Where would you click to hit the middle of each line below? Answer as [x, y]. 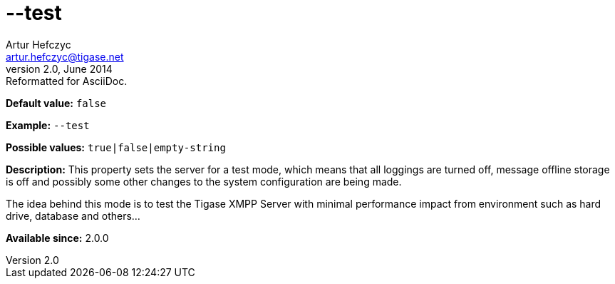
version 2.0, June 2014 [59, 69]
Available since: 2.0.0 [57, 238]
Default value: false [56, 103]
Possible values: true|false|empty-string [116, 147]
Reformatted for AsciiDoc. [67, 81]
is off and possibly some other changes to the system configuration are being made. [204, 181]
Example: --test [48, 125]
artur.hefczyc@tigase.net [65, 56]
